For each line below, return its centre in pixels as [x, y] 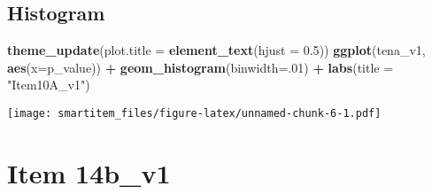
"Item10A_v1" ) [49, 85]
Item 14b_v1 [89, 172]
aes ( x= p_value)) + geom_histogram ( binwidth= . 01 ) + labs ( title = [201, 67]
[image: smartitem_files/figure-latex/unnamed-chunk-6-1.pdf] [194, 113]
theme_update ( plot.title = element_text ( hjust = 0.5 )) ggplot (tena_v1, [216, 50]
